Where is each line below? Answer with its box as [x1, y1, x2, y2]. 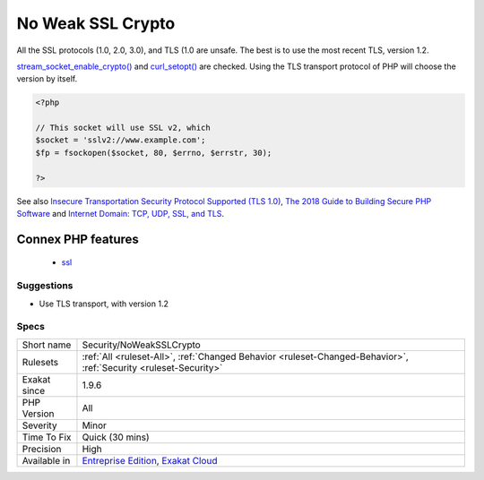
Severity [22, 419, 57, 432]
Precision [22, 442, 62, 455]
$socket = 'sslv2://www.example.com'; [35, 135, 206, 145]
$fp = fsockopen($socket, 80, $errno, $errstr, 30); [35, 148, 272, 158]
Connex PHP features [16, 231, 139, 246]
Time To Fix [22, 431, 72, 443]
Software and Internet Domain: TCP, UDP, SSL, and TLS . [16, 209, 224, 219]
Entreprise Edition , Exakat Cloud [82, 454, 218, 467]
